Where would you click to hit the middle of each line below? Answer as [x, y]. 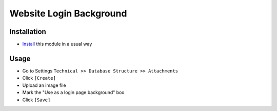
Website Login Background [68, 13]
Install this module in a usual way [57, 44]
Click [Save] [36, 100]
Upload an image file [44, 85]
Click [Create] [39, 78]
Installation [28, 32]
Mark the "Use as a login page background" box [73, 92]
